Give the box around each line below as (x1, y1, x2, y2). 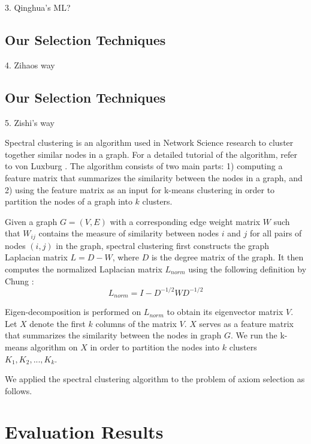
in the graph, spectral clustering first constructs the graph (56, 239, 270, 251)
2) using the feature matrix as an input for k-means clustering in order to (5, 183, 275, 196)
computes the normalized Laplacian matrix (5, 262, 162, 275)
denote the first (29, 317, 86, 329)
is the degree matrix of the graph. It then (151, 251, 304, 263)
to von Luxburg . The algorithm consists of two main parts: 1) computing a (5, 160, 283, 172)
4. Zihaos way (5, 58, 55, 71)
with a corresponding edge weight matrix (110, 215, 261, 227)
